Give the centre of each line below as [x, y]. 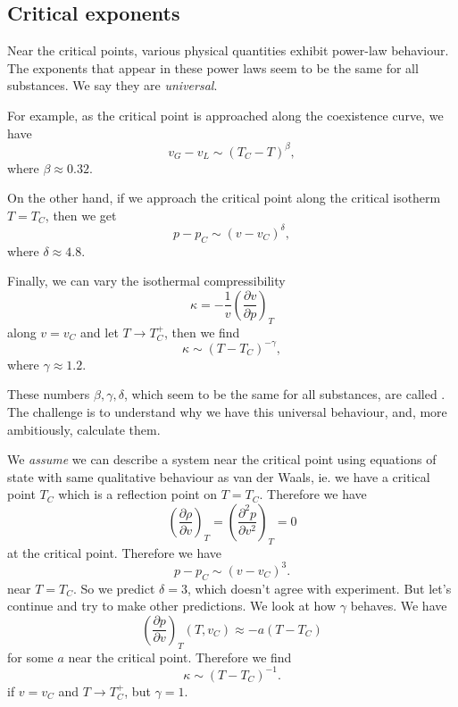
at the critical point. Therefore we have [115, 552]
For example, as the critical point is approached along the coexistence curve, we [225, 115]
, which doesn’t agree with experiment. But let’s [319, 588]
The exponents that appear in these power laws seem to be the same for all [213, 67]
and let [100, 332]
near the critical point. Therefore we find [180, 657]
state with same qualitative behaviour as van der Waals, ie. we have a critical [219, 476]
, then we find [202, 332]
